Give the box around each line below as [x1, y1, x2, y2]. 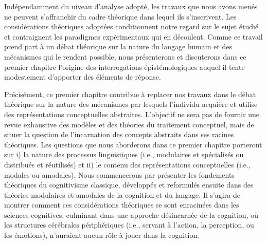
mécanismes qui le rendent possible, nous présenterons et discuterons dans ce [4, 51, 246, 62]
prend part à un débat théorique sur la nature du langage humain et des [4, 41, 232, 52]
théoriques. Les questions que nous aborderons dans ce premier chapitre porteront [4, 139, 262, 149]
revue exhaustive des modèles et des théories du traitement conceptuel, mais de [4, 119, 254, 129]
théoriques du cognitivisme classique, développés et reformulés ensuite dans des [4, 179, 254, 190]
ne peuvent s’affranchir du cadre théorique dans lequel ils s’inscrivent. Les [4, 11, 237, 22]
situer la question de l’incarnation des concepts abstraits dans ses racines [4, 129, 234, 140]
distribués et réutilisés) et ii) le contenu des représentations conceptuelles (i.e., [4, 159, 251, 170]
